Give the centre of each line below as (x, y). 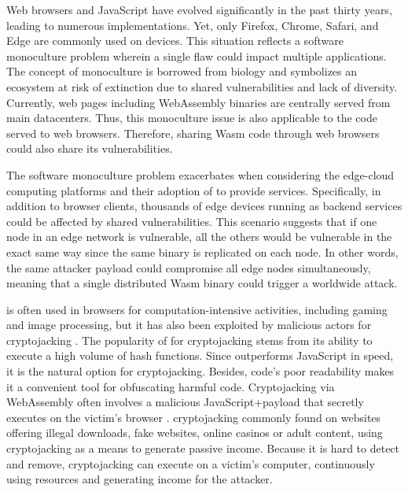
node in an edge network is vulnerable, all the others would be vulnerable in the (199, 237)
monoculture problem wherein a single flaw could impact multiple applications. (197, 55)
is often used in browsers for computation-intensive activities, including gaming (197, 309)
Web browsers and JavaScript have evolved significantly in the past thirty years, (199, 9)
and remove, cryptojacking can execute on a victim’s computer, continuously (191, 463)
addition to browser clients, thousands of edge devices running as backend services (204, 206)
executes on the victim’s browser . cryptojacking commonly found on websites (194, 417)
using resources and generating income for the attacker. (140, 479)
